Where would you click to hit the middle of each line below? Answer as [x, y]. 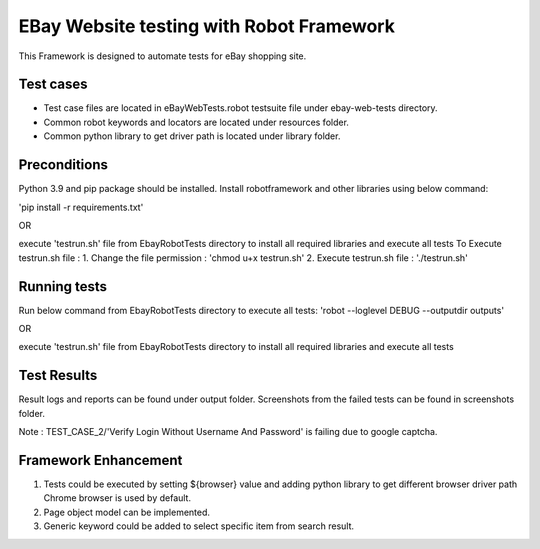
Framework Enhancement [100, 460]
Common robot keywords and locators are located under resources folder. [196, 122]
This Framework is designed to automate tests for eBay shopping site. [162, 56]
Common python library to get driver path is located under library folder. [192, 136]
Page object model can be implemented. [126, 512]
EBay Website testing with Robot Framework [206, 26]
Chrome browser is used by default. [117, 498]
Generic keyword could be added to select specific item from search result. [199, 526]
